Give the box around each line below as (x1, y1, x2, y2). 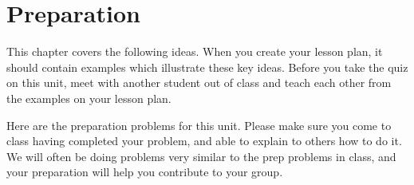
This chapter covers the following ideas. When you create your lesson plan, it (6, 43, 383, 60)
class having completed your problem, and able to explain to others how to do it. (6, 132, 402, 149)
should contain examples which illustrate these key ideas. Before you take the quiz (6, 58, 408, 75)
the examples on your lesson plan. (6, 89, 172, 106)
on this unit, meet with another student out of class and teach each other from (6, 74, 392, 91)
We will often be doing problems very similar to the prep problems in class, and (6, 148, 396, 164)
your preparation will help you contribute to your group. (6, 163, 283, 180)
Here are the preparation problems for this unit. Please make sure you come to (6, 116, 392, 133)
